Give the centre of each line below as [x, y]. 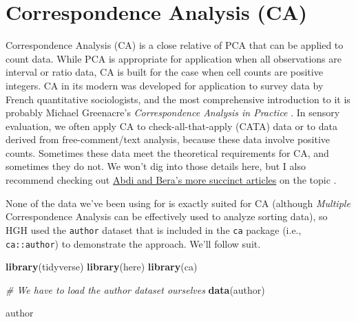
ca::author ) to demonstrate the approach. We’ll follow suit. [133, 243]
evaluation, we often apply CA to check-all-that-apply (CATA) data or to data [171, 126]
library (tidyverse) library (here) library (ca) [102, 267]
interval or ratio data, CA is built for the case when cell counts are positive [164, 72]
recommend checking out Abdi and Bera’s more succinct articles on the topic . [171, 180]
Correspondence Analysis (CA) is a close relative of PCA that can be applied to [175, 45]
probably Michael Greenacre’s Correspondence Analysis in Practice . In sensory [173, 112]
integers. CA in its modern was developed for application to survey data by [165, 85]
